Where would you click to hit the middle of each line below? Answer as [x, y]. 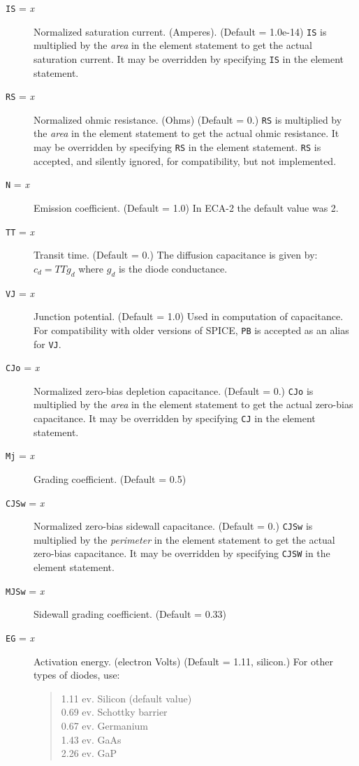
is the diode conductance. [173, 268]
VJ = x [20, 292]
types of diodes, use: [77, 675]
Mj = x [20, 455]
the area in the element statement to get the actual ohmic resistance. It [186, 133]
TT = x [20, 231]
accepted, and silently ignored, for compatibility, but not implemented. [185, 160]
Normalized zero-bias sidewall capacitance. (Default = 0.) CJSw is [173, 526]
